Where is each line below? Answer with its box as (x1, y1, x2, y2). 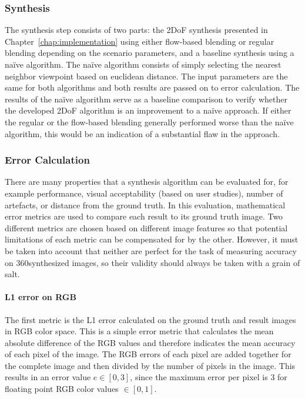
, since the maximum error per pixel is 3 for (130, 371, 287, 383)
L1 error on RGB (5, 291, 76, 303)
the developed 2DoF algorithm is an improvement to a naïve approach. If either (5, 104, 291, 117)
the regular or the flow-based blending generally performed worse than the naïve (5, 115, 294, 128)
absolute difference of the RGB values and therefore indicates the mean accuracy (5, 336, 296, 348)
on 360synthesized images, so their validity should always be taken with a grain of (5, 256, 300, 268)
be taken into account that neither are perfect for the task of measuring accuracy (5, 244, 297, 257)
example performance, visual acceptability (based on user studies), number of (5, 187, 283, 199)
